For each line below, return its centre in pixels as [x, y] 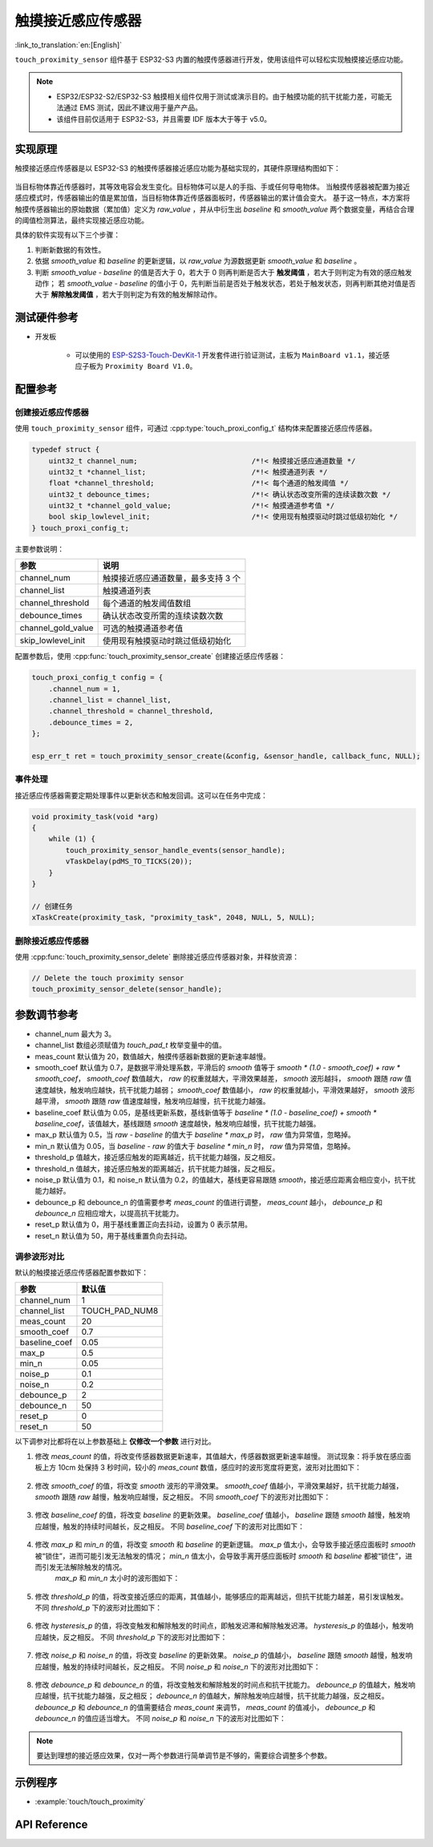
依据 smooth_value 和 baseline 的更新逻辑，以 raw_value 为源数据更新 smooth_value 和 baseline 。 [198, 261]
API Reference [51, 1824]
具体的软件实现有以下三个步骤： [67, 235]
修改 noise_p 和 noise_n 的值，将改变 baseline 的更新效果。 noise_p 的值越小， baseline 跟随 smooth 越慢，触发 [220, 1655]
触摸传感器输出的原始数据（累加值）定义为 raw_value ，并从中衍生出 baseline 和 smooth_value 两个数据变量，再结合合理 [214, 209]
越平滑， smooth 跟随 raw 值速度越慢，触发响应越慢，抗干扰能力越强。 [152, 1101]
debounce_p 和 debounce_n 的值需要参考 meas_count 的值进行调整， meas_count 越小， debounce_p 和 [209, 1202]
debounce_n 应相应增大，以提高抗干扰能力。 [109, 1214]
